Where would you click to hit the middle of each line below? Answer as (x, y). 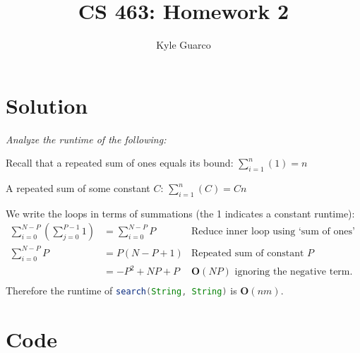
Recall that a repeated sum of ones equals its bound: (120, 163)
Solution (47, 105)
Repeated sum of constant (248, 253)
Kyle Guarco (184, 45)
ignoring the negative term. (294, 272)
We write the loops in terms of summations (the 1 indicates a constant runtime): (180, 213)
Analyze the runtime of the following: (86, 139)
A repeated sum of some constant (78, 188)
